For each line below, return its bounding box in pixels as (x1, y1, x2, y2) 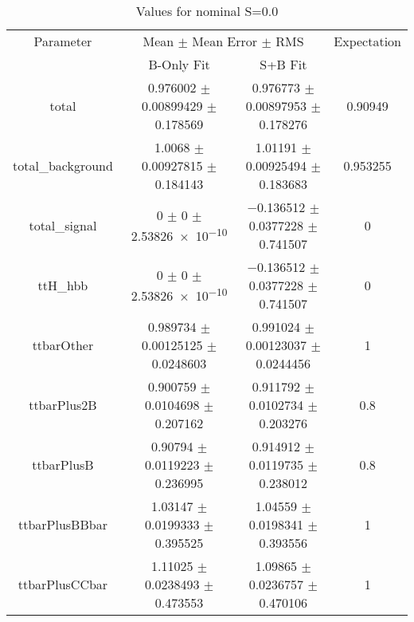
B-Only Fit (148, 55, 210, 73)
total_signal (29, 216, 97, 234)
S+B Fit (260, 55, 307, 73)
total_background (13, 156, 113, 175)
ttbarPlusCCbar (18, 575, 108, 593)
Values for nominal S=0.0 (135, 2, 279, 20)
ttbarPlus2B (29, 396, 97, 414)
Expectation (334, 32, 401, 50)
